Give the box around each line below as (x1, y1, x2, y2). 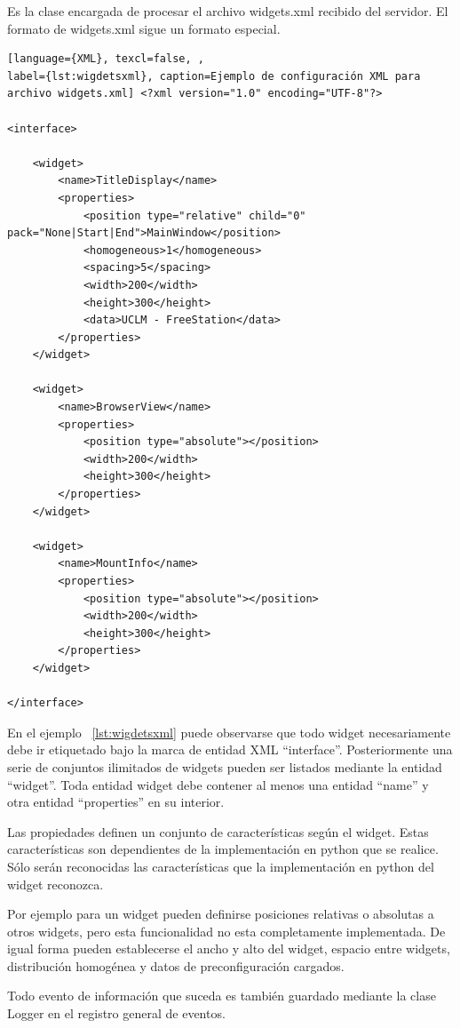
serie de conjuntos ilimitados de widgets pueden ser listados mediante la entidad (7, 757, 442, 776)
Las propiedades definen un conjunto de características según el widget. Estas (7, 822, 429, 841)
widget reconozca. (7, 874, 104, 893)
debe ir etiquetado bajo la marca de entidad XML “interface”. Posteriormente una (7, 740, 453, 759)
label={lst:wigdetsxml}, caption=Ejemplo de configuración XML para (7, 69, 421, 83)
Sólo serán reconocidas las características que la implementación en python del (7, 857, 434, 875)
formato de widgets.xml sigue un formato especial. (7, 19, 281, 37)
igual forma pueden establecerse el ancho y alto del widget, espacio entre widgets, (7, 939, 450, 958)
